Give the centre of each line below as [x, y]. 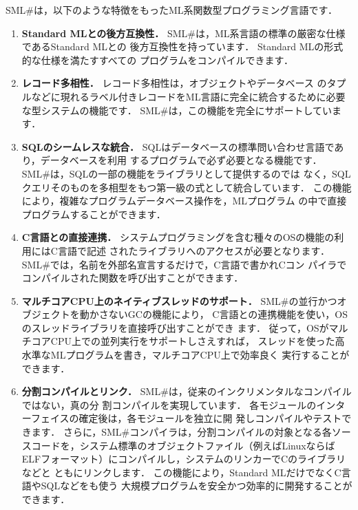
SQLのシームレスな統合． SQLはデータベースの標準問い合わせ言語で [178, 146]
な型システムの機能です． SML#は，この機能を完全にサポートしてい [177, 110]
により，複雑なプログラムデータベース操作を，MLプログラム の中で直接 [184, 201]
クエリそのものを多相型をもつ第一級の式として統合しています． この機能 [187, 187]
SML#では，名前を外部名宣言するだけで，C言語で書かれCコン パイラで [184, 264]
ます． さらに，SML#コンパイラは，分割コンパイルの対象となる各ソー [191, 432]
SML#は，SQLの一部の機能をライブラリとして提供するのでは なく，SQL [186, 173]
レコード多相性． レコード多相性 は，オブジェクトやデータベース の [174, 83]
